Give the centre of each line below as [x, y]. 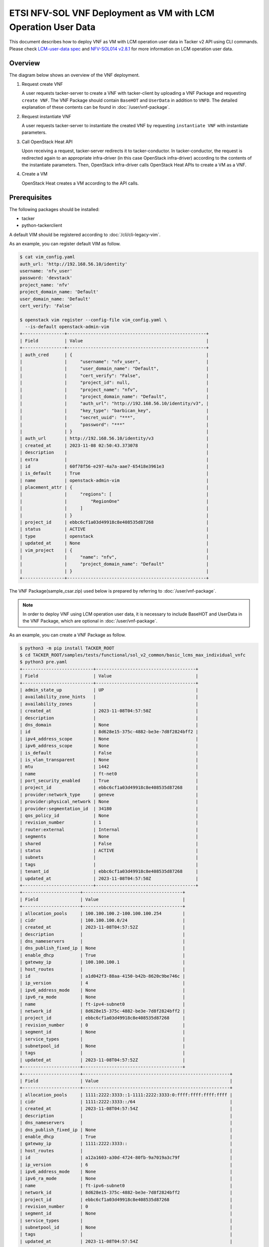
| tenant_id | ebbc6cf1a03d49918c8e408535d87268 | [109, 871]
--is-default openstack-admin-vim [67, 327]
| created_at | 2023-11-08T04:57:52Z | [102, 927]
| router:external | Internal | [109, 830]
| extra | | [114, 459]
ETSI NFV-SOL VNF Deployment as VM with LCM [112, 13]
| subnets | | [109, 857]
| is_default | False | [109, 753]
